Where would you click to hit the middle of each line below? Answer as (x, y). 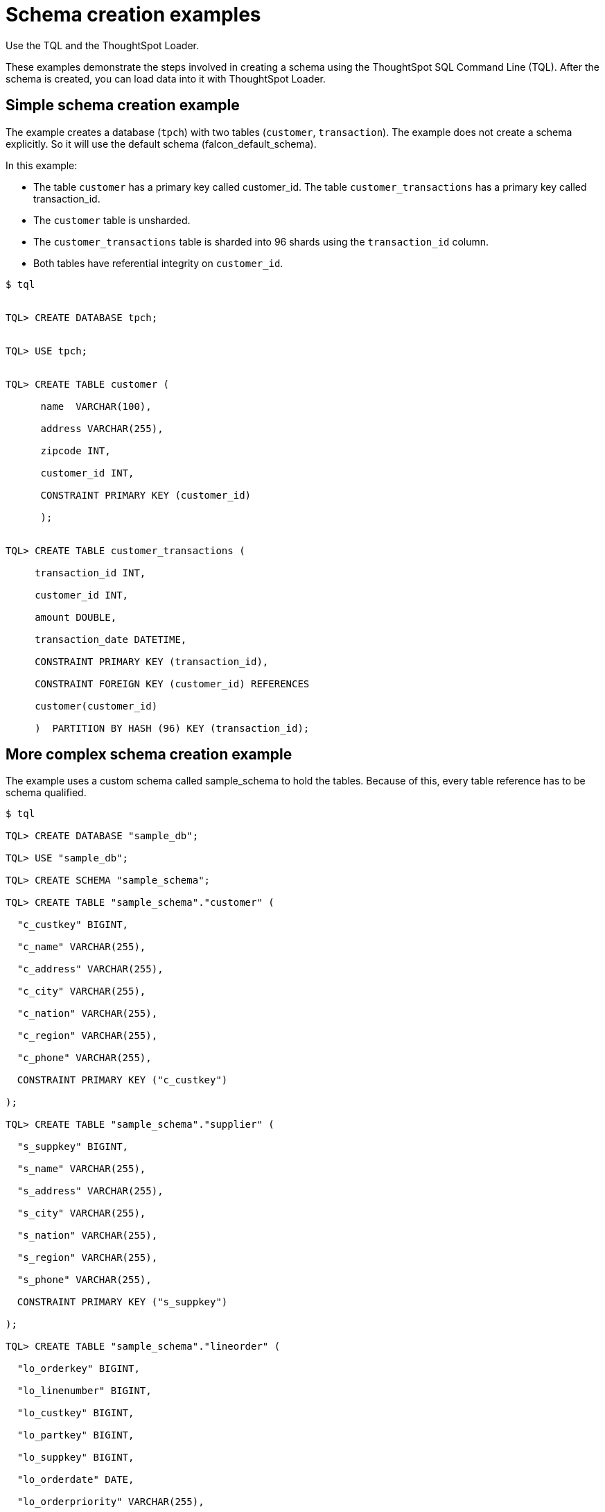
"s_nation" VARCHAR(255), (87, 1236)
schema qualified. (46, 793)
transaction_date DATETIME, (111, 639)
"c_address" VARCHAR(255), (90, 969)
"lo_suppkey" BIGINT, (76, 1458)
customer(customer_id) (96, 706)
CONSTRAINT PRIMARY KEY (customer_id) (146, 495)
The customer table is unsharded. (112, 220)
